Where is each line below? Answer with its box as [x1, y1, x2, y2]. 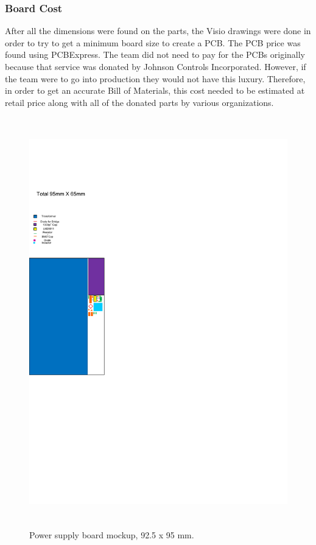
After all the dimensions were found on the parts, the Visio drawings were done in [5, 24, 311, 37]
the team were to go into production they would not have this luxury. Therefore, [5, 72, 306, 85]
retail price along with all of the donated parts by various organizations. [5, 96, 274, 108]
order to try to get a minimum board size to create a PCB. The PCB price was [5, 36, 301, 49]
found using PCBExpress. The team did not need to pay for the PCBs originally [5, 48, 305, 61]
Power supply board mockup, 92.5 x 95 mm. [29, 528, 194, 541]
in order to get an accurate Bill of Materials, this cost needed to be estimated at [5, 84, 305, 97]
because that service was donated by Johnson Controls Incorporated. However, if [5, 60, 306, 72]
